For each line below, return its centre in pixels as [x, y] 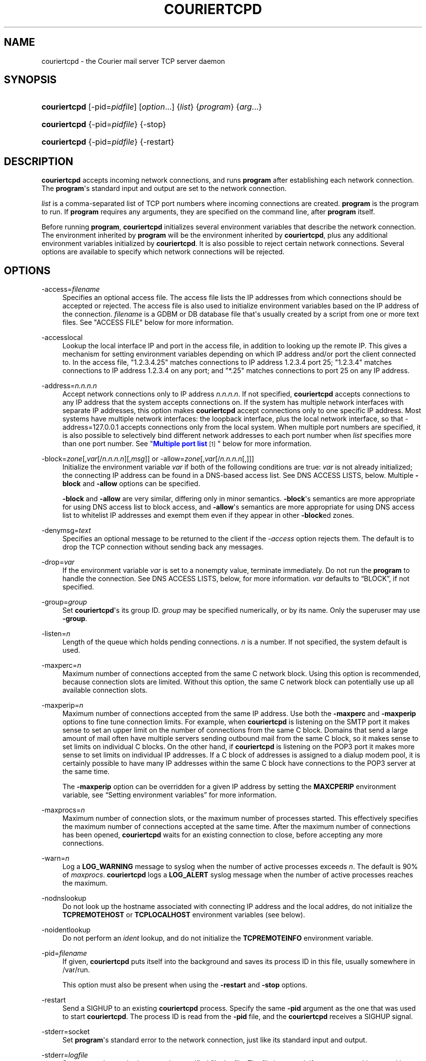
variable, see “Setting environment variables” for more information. [169, 795]
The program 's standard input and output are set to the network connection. [164, 189]
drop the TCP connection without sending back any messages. [163, 547]
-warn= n [55, 858]
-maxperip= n [62, 705]
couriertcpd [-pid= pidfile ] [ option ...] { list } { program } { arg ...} [152, 107]
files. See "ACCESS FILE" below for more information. [148, 322]
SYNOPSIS [30, 80]
